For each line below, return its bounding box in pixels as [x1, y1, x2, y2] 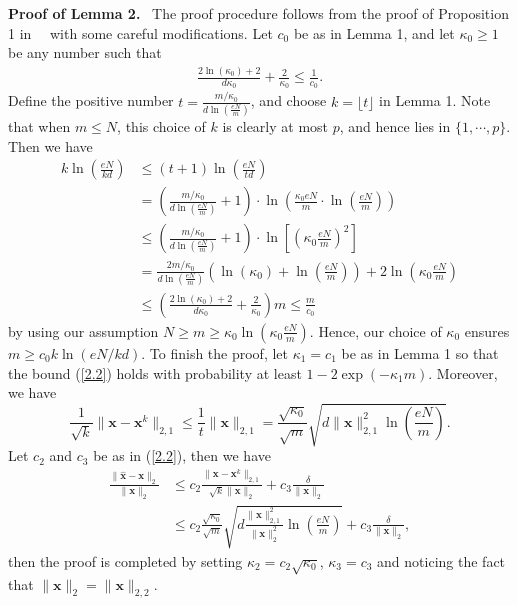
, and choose [250, 90, 327, 111]
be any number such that [8, 42, 162, 63]
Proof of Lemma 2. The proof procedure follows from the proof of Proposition [8, 3, 509, 23]
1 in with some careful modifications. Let [8, 22, 273, 43]
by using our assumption [8, 320, 159, 341]
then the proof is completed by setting [8, 550, 243, 571]
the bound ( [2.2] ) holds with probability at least [8, 362, 302, 383]
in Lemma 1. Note [379, 90, 491, 111]
